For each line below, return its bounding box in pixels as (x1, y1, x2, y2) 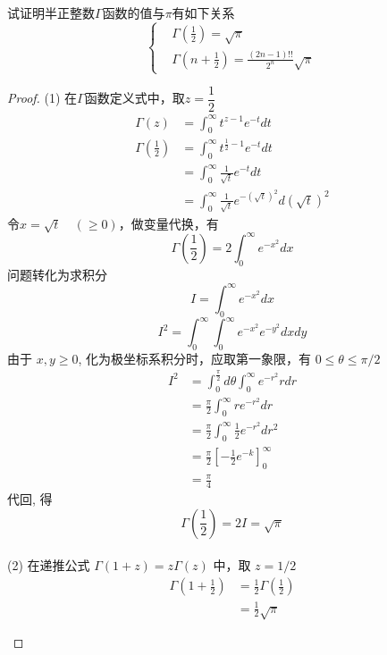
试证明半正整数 (7, 4, 95, 21)
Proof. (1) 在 (7, 88, 78, 107)
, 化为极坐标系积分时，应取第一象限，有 (78, 348, 312, 367)
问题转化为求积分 (7, 265, 107, 283)
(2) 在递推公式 (7, 556, 90, 575)
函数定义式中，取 (84, 88, 185, 107)
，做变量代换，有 (118, 214, 219, 232)
